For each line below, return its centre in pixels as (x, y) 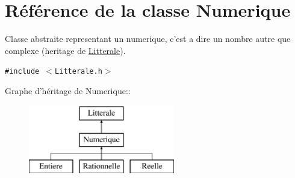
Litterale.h (79, 72)
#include (22, 72)
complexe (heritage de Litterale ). (65, 50)
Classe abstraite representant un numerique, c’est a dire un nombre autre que (148, 39)
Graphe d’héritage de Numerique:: (68, 90)
